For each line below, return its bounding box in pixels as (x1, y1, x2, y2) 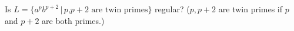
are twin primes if (218, 3, 283, 15)
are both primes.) (42, 14, 105, 26)
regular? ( (155, 3, 190, 15)
